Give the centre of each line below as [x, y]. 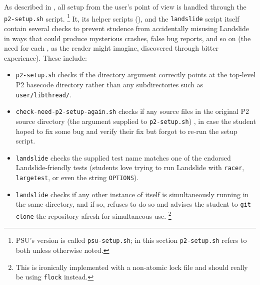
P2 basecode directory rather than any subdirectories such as [109, 84]
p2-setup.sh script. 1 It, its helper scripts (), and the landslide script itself [122, 18]
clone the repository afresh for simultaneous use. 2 [93, 215]
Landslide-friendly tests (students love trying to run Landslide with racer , [130, 167]
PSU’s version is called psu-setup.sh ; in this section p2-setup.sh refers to [131, 240]
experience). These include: [45, 57]
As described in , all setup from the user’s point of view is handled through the [125, 7]
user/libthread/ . [44, 94]
